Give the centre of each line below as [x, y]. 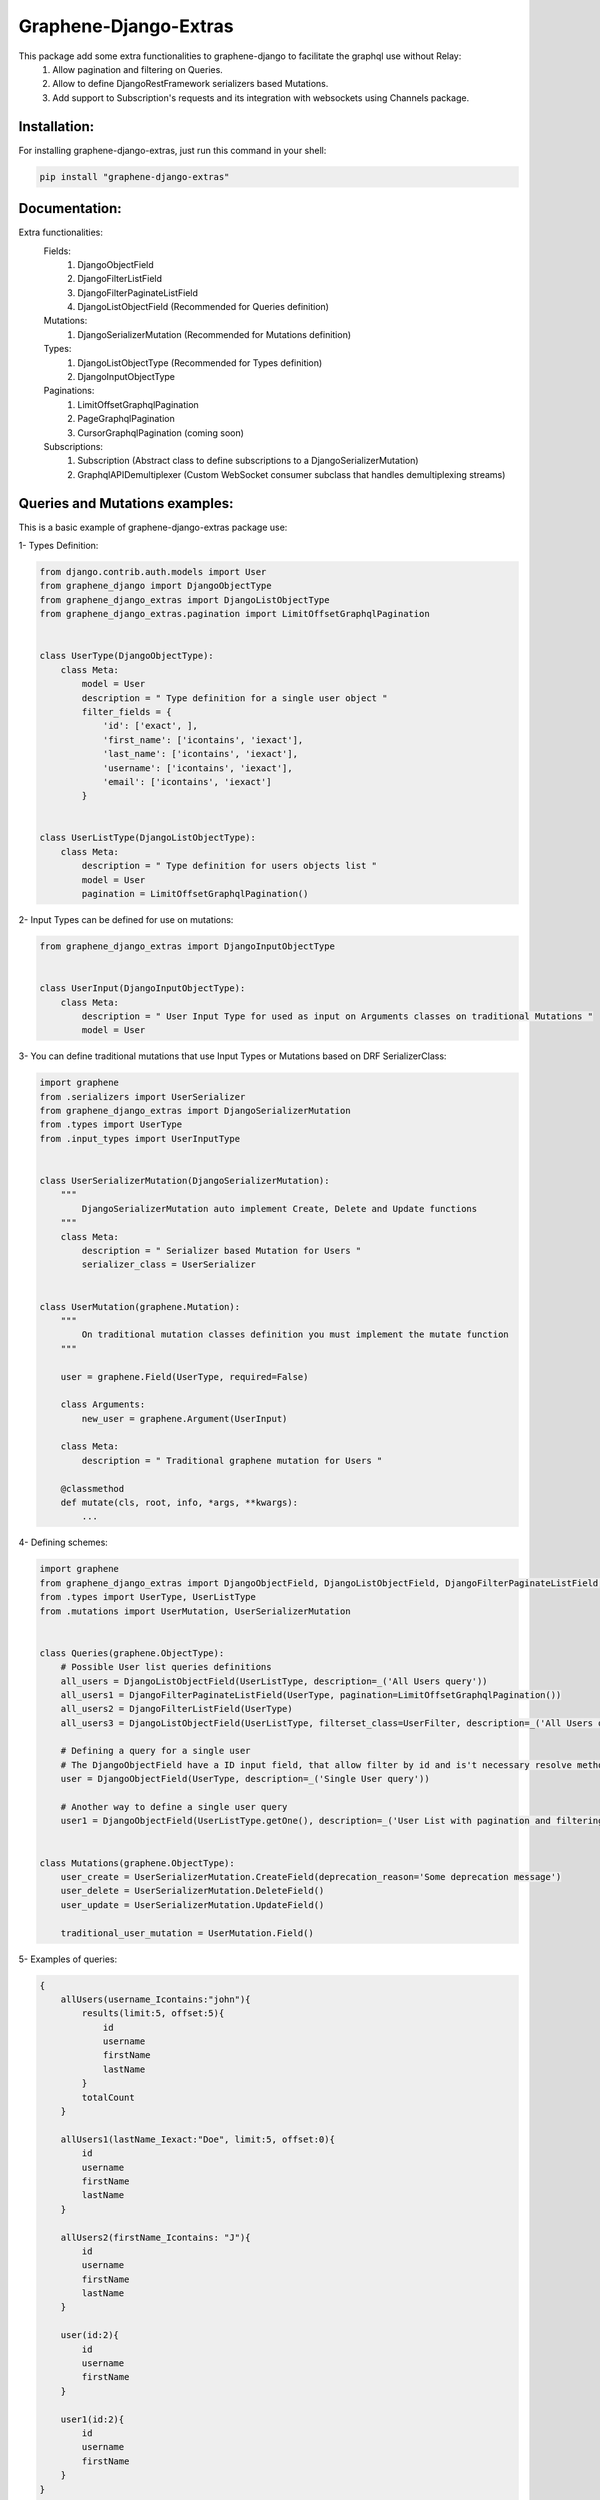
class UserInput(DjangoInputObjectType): [142, 988]
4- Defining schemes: [63, 1542]
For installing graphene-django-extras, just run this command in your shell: [172, 150]
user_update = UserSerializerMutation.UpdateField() [192, 1904]
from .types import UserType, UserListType [148, 1597]
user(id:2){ [90, 2335]
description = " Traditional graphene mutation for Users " [232, 1460]
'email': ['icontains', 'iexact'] [187, 781]
